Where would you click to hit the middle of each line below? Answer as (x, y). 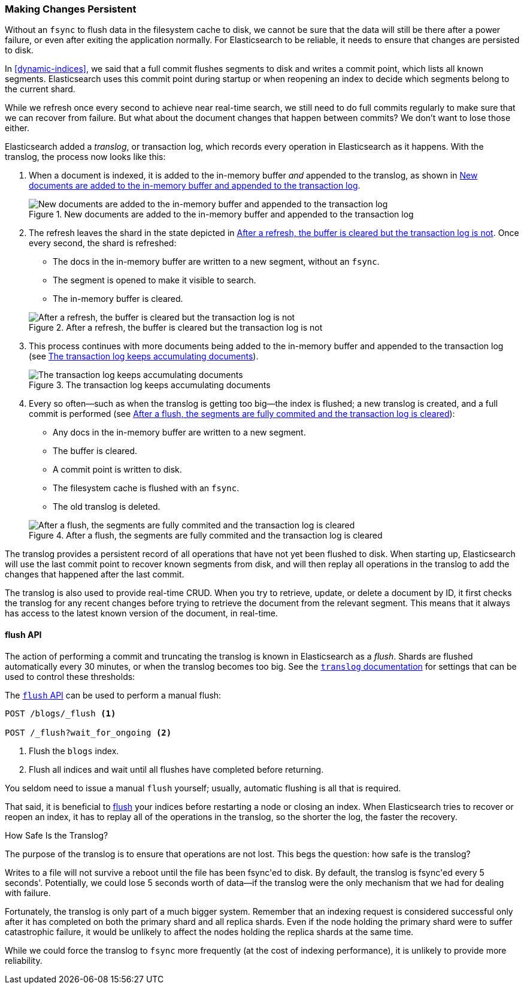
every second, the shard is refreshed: (103, 243)
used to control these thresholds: (70, 676)
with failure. (28, 893)
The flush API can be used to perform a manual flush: (113, 695)
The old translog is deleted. (107, 507)
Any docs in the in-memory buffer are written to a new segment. (179, 433)
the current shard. (40, 89)
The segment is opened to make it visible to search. (155, 280)
